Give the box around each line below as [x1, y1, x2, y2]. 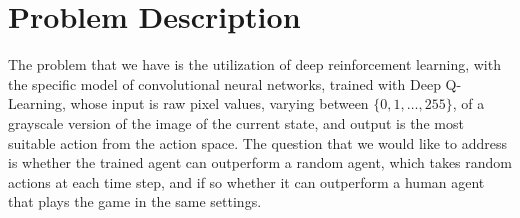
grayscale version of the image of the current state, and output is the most [8, 112, 464, 133]
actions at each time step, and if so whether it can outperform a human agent [8, 171, 485, 192]
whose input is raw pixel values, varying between [70, 93, 369, 114]
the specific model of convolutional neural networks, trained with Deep [8, 73, 441, 94]
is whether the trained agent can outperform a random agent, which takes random [8, 152, 512, 173]
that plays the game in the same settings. [8, 191, 262, 212]
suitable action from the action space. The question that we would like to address [8, 132, 507, 153]
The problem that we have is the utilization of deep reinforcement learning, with [8, 54, 501, 75]
